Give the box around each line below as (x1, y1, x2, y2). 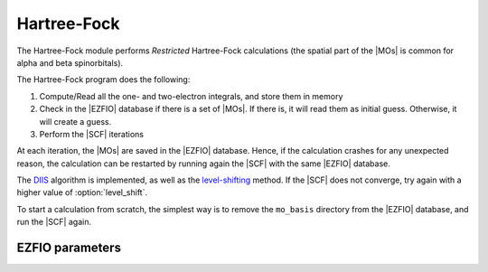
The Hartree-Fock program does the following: (16, 74, 191, 85)
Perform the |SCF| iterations (39, 128, 145, 139)
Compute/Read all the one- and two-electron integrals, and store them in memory (39, 90, 343, 101)
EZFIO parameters (16, 240, 122, 256)
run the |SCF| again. (16, 217, 92, 228)
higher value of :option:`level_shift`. (16, 187, 148, 198)
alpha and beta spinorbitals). (16, 57, 124, 68)
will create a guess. (39, 116, 112, 127)
